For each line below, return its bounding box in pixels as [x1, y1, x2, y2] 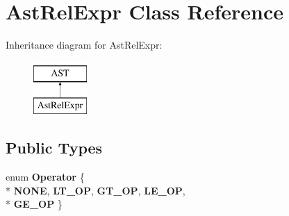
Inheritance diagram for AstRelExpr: [6, 38, 163, 52]
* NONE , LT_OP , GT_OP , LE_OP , [6, 183, 185, 197]
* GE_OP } [6, 197, 63, 211]
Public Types [6, 137, 103, 158]
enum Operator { [6, 169, 85, 184]
